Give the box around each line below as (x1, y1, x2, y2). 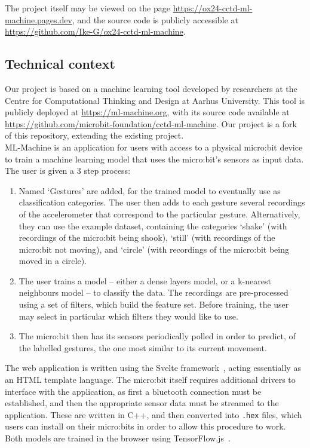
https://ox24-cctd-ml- (173, 2, 253, 14)
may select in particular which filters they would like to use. (19, 309, 238, 322)
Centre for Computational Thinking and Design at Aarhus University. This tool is (5, 94, 305, 106)
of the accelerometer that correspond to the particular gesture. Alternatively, (19, 207, 300, 220)
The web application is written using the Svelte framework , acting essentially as (5, 361, 301, 374)
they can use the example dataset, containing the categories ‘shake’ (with (19, 219, 287, 232)
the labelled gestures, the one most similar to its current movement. (19, 341, 267, 354)
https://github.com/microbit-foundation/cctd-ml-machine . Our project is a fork (5, 117, 297, 130)
